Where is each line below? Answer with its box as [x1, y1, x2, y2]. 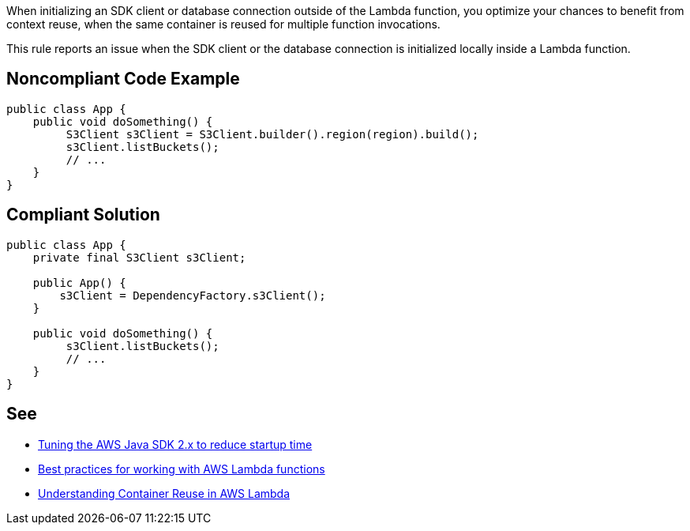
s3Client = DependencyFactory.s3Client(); [59, 288, 326, 302]
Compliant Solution [6, 205, 160, 225]
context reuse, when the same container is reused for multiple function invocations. [6, 17, 441, 31]
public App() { [32, 276, 126, 289]
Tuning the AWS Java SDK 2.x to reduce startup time [38, 437, 313, 451]
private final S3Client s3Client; [32, 250, 246, 264]
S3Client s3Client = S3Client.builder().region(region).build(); [66, 127, 479, 141]
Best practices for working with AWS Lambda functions [38, 461, 325, 476]
